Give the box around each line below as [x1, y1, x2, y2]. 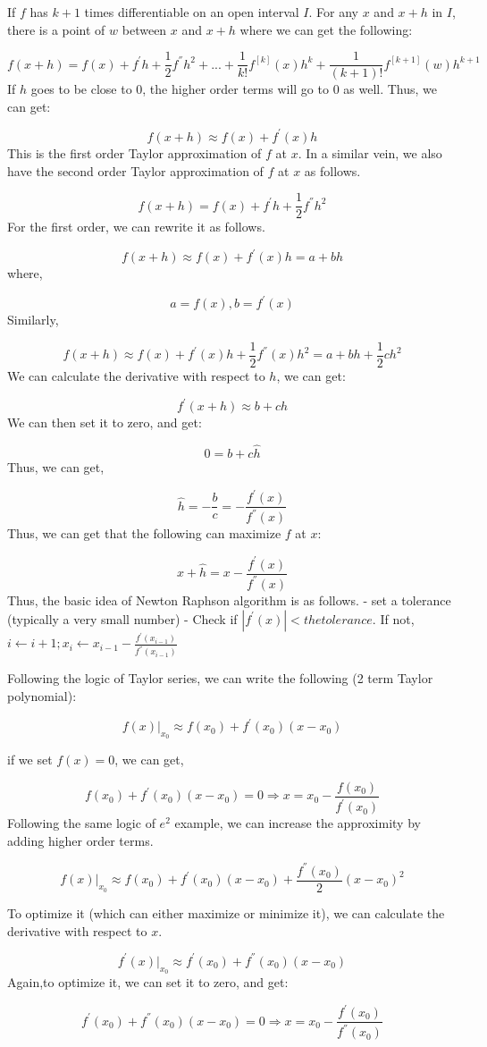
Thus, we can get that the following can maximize [7, 524, 281, 543]
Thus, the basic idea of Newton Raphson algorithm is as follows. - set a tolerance [7, 590, 451, 609]
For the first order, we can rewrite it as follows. [7, 217, 265, 236]
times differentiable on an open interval [84, 3, 299, 21]
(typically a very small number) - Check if [7, 609, 238, 628]
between [122, 20, 167, 38]
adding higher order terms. [7, 831, 154, 849]
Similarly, [7, 310, 59, 329]
